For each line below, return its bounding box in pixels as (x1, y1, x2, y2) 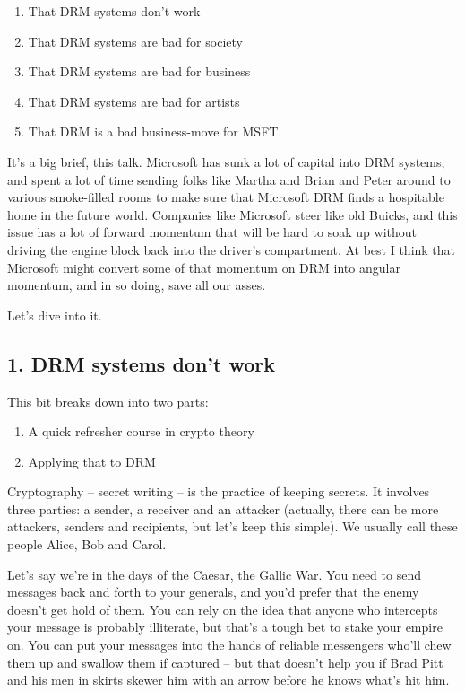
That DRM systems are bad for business (28, 62, 251, 81)
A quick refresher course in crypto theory (28, 422, 254, 441)
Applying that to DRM (28, 451, 156, 470)
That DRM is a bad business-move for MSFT (28, 122, 279, 141)
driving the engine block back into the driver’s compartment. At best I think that (7, 240, 456, 258)
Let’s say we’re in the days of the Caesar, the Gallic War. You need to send (7, 565, 421, 583)
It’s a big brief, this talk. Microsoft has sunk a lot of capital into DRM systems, (7, 152, 445, 171)
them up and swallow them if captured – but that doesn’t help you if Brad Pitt (7, 653, 443, 671)
